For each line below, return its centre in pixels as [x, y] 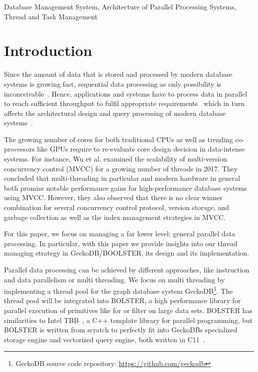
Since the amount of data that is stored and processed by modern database [118, 74]
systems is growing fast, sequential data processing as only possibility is [113, 83]
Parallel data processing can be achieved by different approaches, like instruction [127, 269]
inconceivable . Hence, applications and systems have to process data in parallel [126, 93]
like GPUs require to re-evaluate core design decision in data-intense [141, 149]
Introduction [48, 50]
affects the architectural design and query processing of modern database [115, 113]
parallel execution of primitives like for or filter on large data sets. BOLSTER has [128, 310]
